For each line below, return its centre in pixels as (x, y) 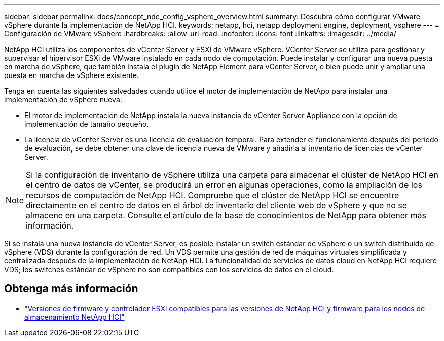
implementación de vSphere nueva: (63, 100)
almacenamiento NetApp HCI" (75, 317)
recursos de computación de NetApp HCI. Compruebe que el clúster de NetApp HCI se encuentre (213, 195)
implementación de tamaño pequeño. (87, 124)
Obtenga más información (71, 289)
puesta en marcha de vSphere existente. (71, 75)
